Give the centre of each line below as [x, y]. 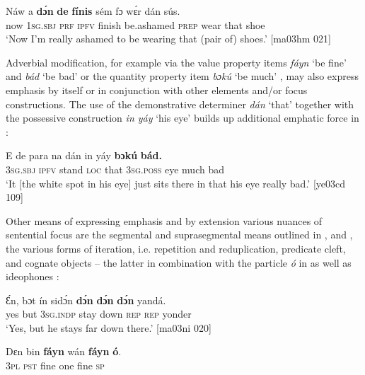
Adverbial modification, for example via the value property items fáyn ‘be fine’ [176, 62]
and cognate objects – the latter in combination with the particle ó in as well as [179, 262]
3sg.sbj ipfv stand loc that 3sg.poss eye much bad [115, 169]
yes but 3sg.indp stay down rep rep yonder [99, 314]
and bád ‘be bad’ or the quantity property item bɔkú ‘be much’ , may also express [182, 76]
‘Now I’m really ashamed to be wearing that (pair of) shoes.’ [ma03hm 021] [168, 39]
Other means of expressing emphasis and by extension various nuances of [164, 220]
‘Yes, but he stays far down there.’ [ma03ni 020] [109, 327]
